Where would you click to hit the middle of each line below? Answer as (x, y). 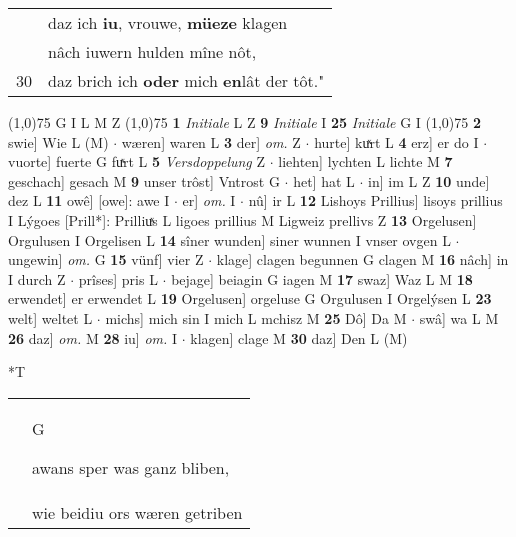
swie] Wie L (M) (58, 141)
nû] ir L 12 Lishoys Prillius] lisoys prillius (375, 200)
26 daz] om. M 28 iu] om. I (93, 337)
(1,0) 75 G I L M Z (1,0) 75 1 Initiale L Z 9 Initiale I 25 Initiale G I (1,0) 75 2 (245, 122)
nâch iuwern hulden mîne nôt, (152, 51)
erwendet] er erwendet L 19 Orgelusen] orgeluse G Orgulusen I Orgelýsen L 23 (250, 298)
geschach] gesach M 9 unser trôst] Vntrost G (144, 180)
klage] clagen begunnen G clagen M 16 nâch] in (362, 259)
